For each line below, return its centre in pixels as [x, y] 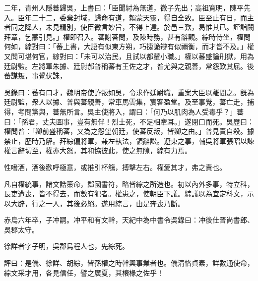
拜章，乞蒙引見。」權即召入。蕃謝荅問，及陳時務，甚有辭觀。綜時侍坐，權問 [127, 36]
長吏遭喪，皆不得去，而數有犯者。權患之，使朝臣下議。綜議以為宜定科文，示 [129, 194]
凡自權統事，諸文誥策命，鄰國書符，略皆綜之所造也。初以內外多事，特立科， [129, 184]
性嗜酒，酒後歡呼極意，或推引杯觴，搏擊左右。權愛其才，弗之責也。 [115, 167]
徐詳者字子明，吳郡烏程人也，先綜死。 [66, 246]
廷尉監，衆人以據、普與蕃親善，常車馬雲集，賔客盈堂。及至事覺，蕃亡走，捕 [129, 102]
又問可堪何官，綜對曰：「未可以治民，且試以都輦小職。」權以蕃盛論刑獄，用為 [129, 56]
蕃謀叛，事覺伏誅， [35, 76]
